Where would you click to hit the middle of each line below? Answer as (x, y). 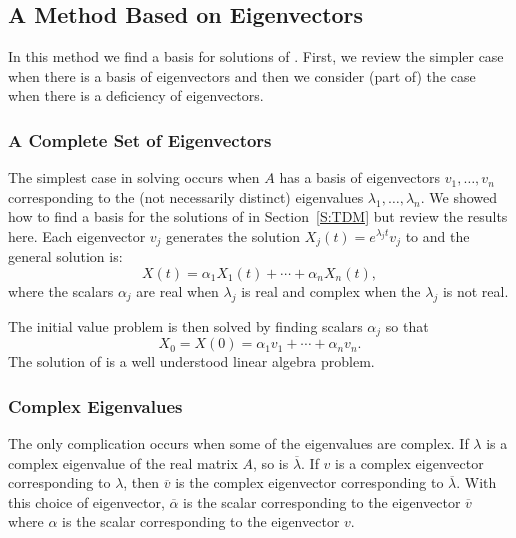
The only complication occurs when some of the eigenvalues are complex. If (238, 443)
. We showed (459, 196)
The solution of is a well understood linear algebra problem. (191, 361)
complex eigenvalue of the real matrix (123, 462)
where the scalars (61, 291)
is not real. (475, 291)
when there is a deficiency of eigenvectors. (136, 95)
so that (407, 325)
